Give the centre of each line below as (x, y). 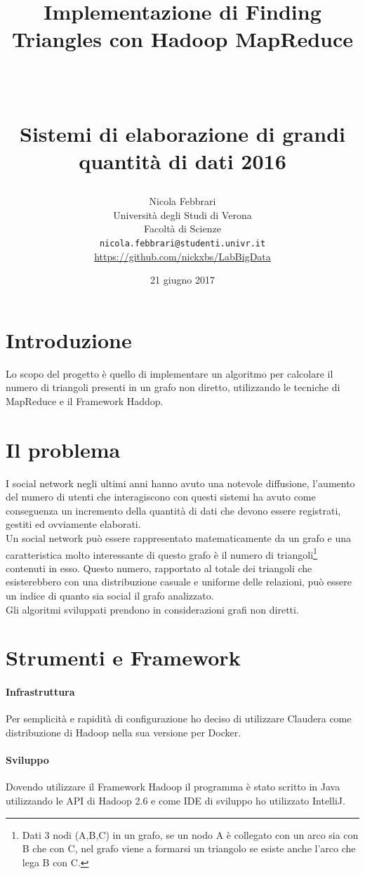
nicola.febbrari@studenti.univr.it (182, 243)
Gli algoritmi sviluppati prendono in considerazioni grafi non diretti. (152, 609)
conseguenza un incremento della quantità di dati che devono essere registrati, (173, 510)
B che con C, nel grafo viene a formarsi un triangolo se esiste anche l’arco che (189, 848)
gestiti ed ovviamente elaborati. (73, 524)
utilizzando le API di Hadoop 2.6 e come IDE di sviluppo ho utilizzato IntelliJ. (175, 800)
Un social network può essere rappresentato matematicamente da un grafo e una (179, 537)
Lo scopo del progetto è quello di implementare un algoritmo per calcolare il (170, 373)
